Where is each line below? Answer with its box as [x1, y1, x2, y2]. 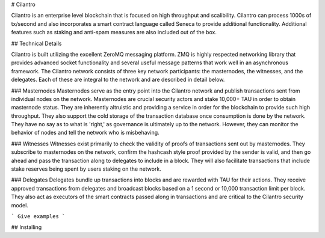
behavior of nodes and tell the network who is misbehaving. [11, 129, 159, 136]
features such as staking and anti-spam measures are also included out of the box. [11, 29, 217, 36]
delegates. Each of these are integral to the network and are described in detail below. [11, 76, 225, 84]
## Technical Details [11, 40, 62, 47]
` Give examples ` [11, 213, 66, 219]
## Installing [11, 224, 42, 231]
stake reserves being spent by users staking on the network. [11, 165, 162, 172]
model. [11, 201, 28, 209]
